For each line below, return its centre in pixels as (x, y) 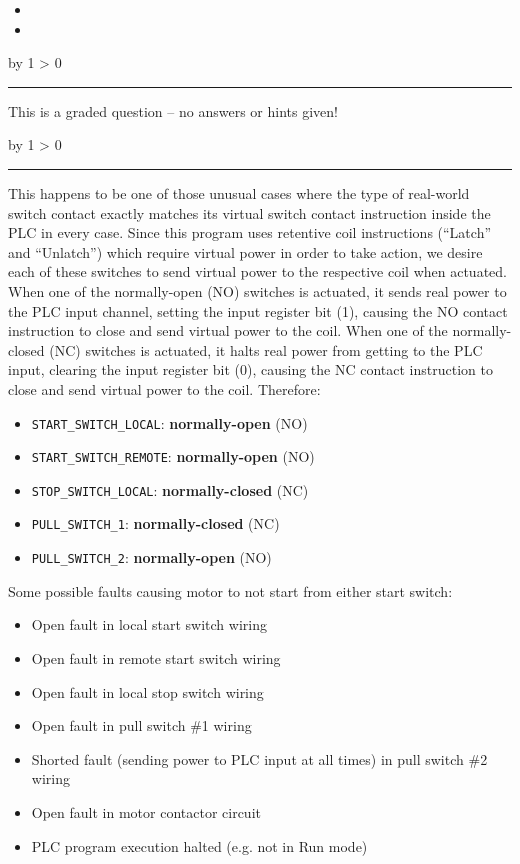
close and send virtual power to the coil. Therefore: (164, 388)
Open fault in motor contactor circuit (146, 811)
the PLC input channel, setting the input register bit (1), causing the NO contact (258, 310)
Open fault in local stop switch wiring (147, 691)
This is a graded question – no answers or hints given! (173, 110)
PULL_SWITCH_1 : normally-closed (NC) (155, 523)
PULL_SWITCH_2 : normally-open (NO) (151, 557)
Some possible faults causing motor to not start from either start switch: (230, 590)
